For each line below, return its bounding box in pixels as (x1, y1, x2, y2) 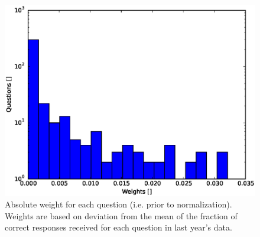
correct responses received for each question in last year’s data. (5, 221, 232, 233)
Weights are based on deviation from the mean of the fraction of (5, 209, 238, 222)
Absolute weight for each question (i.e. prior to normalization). (5, 198, 232, 210)
